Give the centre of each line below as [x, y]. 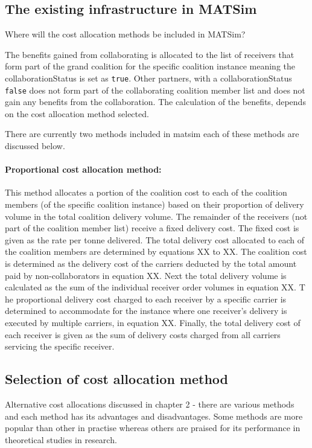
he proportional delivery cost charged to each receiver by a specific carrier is [146, 299]
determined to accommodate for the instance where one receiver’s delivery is [146, 311]
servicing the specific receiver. [60, 346]
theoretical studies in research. [61, 439]
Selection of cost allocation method [116, 379]
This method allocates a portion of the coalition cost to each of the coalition [146, 192]
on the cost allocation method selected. [77, 113]
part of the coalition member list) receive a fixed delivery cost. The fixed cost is [152, 228]
